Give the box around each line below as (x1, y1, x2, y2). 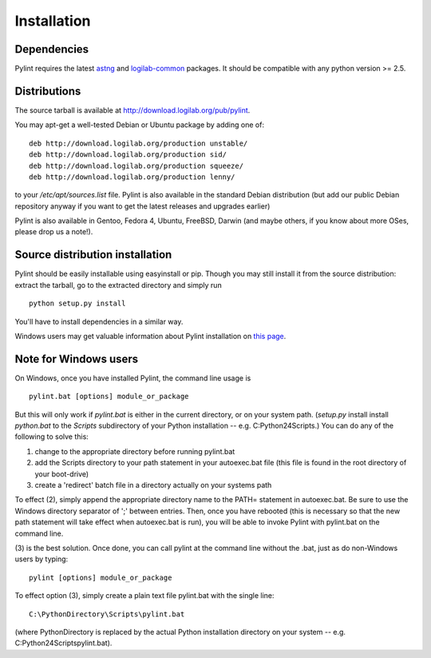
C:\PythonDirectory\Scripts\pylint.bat (29, 609, 185, 619)
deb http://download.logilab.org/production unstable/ (29, 138, 248, 148)
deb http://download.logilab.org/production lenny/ (29, 172, 235, 181)
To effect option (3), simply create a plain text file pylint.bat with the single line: (14, 591, 275, 600)
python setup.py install (29, 299, 126, 308)
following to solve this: (14, 432, 89, 441)
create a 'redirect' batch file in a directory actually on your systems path (34, 480, 272, 489)
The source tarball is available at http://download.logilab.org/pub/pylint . (14, 105, 251, 115)
